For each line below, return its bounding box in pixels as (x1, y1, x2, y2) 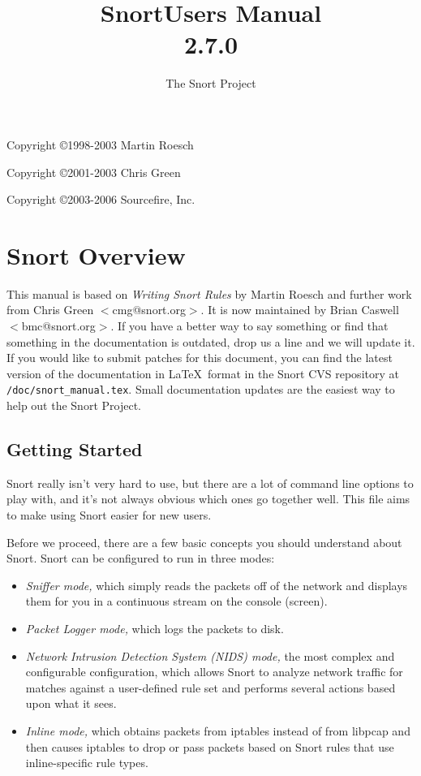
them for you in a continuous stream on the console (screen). (25, 593, 328, 610)
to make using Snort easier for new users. (6, 507, 212, 524)
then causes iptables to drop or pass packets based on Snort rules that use (25, 738, 394, 755)
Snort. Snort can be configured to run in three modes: (6, 550, 275, 567)
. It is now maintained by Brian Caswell (200, 301, 399, 318)
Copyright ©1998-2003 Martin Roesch (6, 136, 194, 153)
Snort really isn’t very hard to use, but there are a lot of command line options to (6, 474, 414, 491)
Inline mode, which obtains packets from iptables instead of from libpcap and (25, 722, 410, 739)
